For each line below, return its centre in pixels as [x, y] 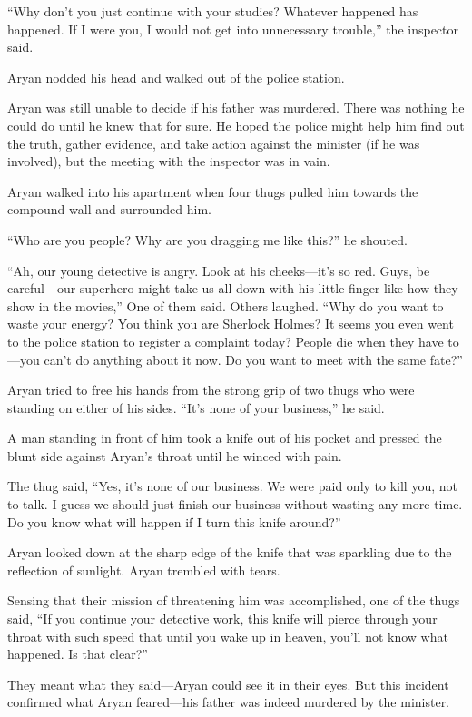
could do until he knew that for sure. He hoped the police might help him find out [236, 125]
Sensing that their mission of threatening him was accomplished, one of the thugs [234, 600]
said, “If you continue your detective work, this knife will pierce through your [222, 619]
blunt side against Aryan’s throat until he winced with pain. [175, 455]
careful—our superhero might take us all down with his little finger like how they [233, 288]
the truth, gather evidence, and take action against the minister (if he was [214, 143]
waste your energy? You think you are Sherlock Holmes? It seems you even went [231, 324]
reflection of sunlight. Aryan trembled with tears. [144, 570]
